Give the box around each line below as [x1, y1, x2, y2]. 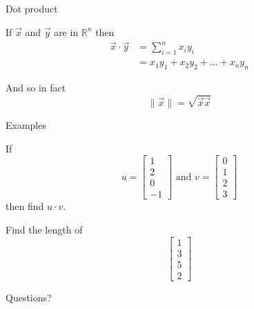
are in [54, 24, 79, 39]
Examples [6, 118, 46, 132]
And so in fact [6, 80, 66, 95]
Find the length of [6, 222, 83, 236]
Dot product [6, 1, 58, 15]
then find [6, 199, 44, 213]
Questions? [6, 290, 52, 304]
